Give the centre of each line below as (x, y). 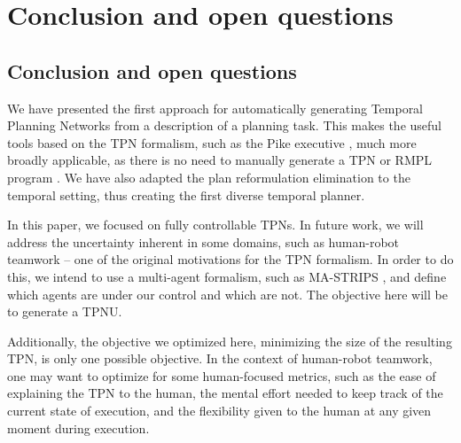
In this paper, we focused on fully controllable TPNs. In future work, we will (215, 225)
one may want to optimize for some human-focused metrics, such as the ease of (222, 375)
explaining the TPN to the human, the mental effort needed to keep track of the (225, 393)
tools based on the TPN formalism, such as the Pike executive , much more (212, 142)
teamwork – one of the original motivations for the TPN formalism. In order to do (230, 259)
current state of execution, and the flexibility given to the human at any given (219, 411)
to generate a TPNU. (65, 311)
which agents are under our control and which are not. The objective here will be (227, 294)
